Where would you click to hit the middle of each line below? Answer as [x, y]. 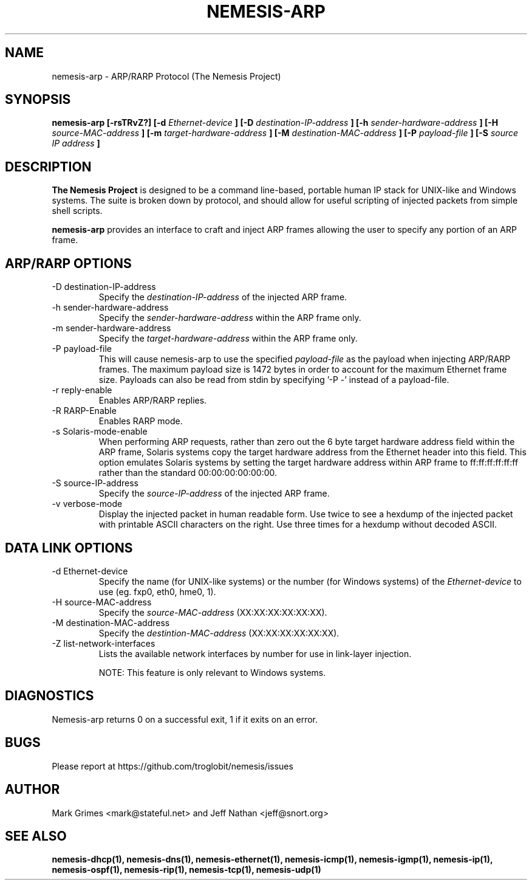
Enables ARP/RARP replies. [153, 401]
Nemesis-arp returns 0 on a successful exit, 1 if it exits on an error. [185, 719]
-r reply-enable [82, 390]
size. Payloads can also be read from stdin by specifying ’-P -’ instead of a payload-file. [274, 380]
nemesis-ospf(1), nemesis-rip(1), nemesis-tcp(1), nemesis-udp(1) [186, 870]
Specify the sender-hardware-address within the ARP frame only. [230, 318]
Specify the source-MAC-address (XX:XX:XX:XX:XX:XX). [213, 612]
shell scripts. [77, 211]
